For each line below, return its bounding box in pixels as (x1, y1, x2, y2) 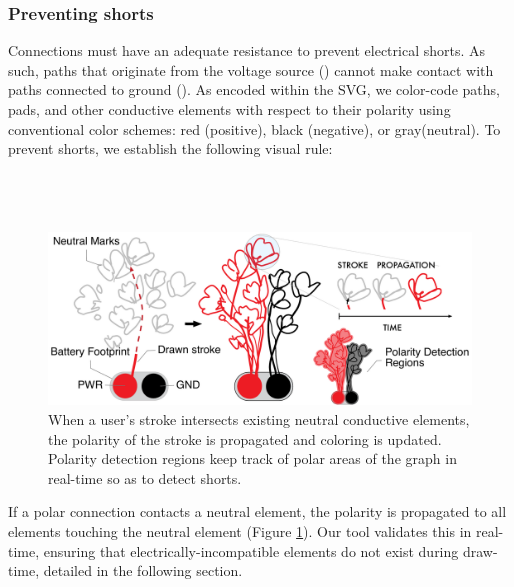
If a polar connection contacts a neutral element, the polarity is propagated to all (8, 501, 507, 522)
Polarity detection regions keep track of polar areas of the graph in (48, 448, 457, 469)
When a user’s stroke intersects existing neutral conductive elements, (48, 409, 470, 430)
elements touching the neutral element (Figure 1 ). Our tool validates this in (8, 521, 472, 542)
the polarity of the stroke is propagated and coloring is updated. (48, 428, 442, 449)
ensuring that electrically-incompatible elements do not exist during (43, 540, 459, 561)
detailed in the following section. (43, 560, 243, 581)
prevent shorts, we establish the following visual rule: (8, 138, 333, 159)
